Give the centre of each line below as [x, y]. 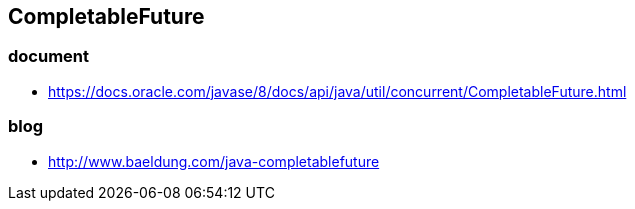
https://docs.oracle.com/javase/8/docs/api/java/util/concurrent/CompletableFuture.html [337, 91]
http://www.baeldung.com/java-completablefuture [214, 161]
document [49, 56]
